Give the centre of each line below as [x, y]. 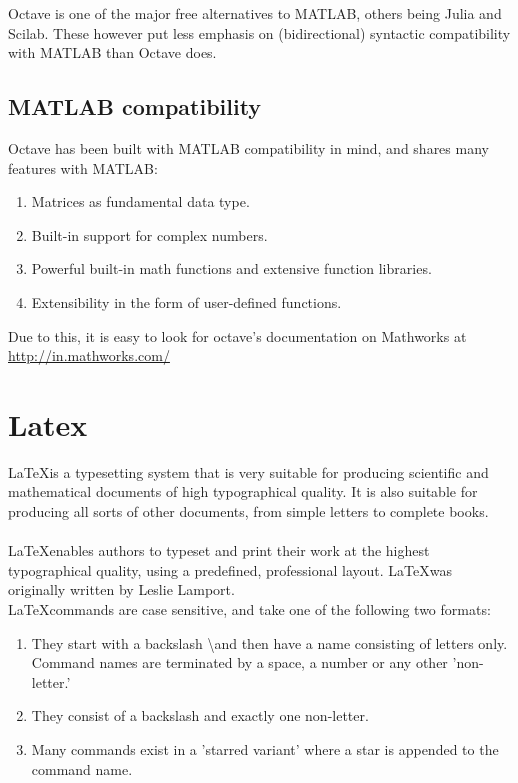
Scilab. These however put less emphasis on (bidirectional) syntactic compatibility [259, 32]
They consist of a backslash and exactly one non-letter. [200, 715]
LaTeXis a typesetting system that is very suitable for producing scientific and [248, 471]
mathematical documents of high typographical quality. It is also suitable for [243, 491]
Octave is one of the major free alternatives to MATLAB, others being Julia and [255, 13]
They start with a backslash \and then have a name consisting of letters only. [269, 642]
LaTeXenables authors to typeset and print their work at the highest [219, 550]
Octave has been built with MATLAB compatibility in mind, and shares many [248, 147]
